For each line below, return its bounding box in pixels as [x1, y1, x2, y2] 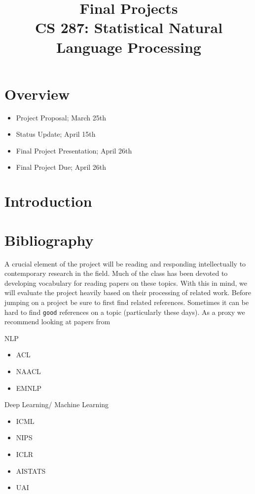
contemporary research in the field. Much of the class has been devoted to [4, 268, 228, 278]
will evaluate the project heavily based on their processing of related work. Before [4, 287, 251, 298]
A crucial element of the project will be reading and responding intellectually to [4, 258, 246, 268]
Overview [4, 83, 70, 104]
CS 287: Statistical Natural [35, 17, 223, 38]
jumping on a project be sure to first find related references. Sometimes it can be [4, 297, 249, 307]
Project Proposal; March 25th [16, 112, 107, 122]
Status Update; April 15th [16, 129, 96, 139]
